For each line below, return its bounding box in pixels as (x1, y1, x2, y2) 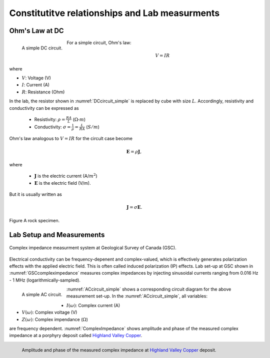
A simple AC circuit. (21, 291, 62, 297)
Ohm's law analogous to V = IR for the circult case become (9, 135, 132, 142)
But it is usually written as (9, 191, 62, 197)
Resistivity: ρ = (34, 116, 65, 122)
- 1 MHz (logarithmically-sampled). (9, 277, 81, 283)
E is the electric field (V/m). (34, 180, 91, 186)
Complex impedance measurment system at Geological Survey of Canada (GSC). (9, 245, 177, 251)
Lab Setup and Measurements (9, 230, 105, 239)
